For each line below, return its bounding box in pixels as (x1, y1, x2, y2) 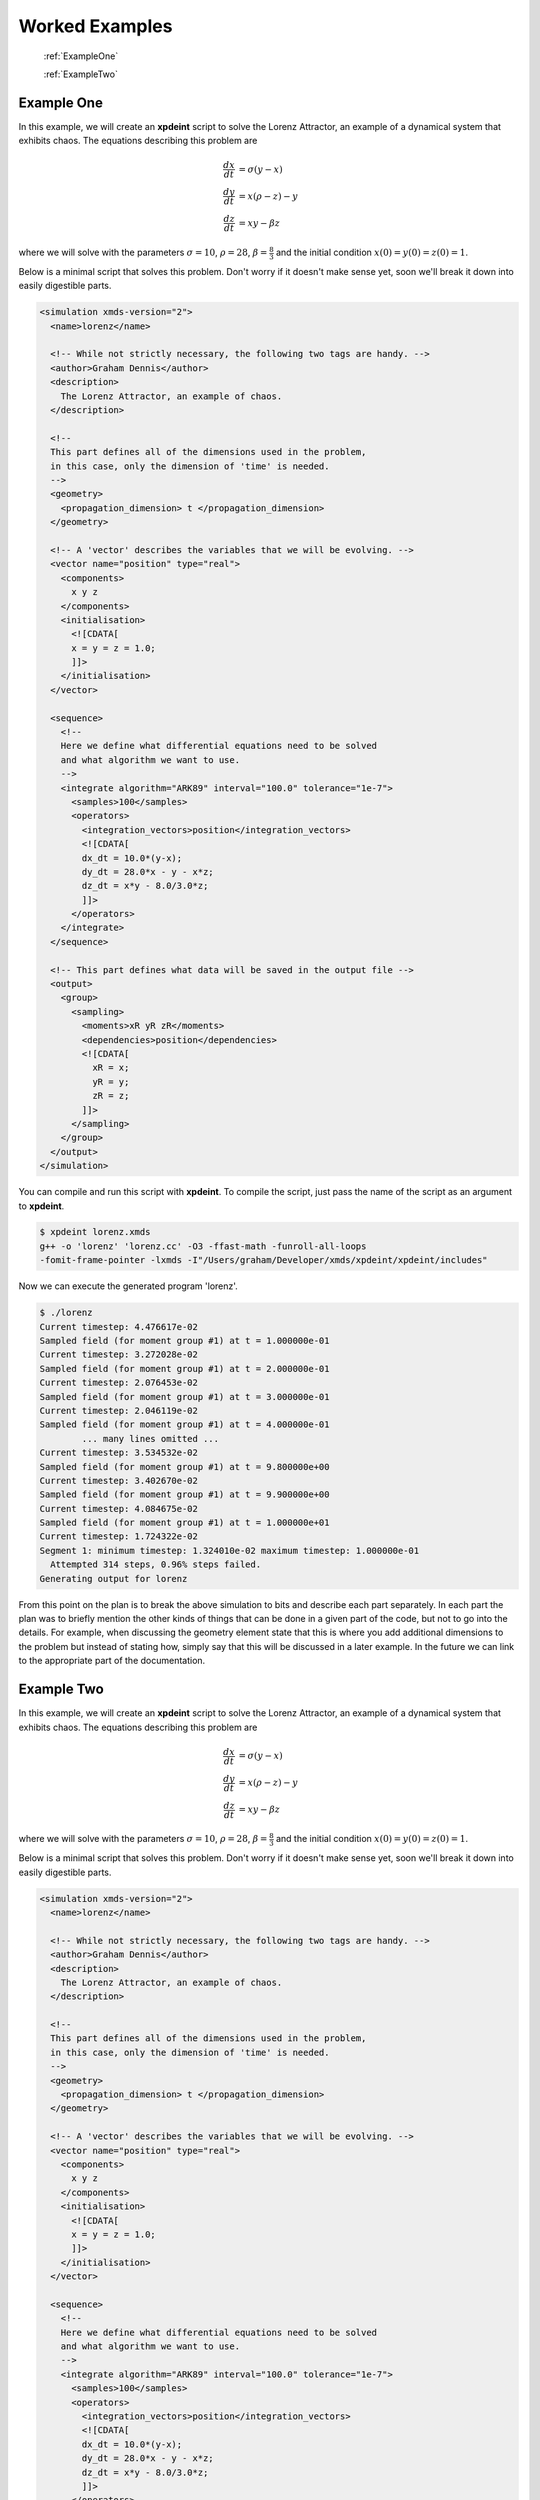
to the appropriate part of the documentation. (18, 1655, 206, 1667)
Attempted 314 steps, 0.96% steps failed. (50, 1559, 262, 1570)
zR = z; (91, 1090, 130, 1102)
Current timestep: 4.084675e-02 (39, 1503, 199, 1514)
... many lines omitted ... (81, 1433, 220, 1444)
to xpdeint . (18, 1200, 65, 1212)
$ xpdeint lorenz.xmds (39, 1226, 151, 1238)
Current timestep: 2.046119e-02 (39, 1405, 199, 1416)
